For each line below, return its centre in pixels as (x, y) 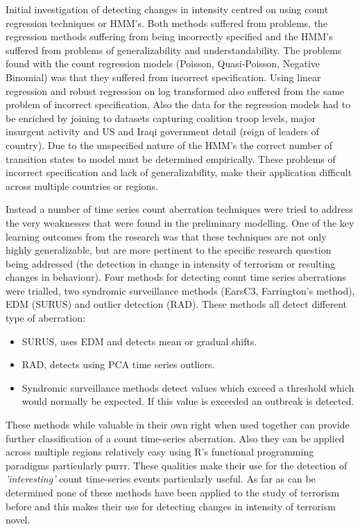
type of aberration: (45, 318)
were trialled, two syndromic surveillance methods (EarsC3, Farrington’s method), (180, 290)
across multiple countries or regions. (82, 185)
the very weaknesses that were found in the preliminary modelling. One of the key (180, 222)
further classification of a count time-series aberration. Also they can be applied (175, 438)
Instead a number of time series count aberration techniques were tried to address (179, 209)
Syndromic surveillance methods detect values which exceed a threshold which (188, 387)
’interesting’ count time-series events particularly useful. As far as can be (161, 479)
